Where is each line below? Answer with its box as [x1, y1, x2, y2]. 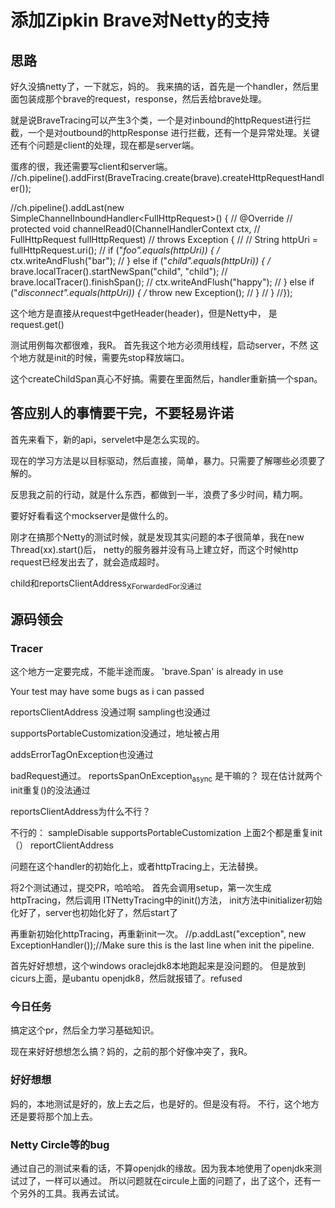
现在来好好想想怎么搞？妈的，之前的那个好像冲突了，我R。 [10, 1046, 253, 1058]
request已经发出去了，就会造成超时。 [10, 556, 165, 568]
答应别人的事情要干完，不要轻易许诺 [10, 405, 234, 422]
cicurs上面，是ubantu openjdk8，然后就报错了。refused [10, 972, 243, 985]
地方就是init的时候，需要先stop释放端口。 [18, 352, 190, 363]
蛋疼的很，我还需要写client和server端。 [10, 161, 173, 172]
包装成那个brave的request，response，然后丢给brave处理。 [18, 93, 268, 105]
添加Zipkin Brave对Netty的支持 [10, 9, 270, 32]
